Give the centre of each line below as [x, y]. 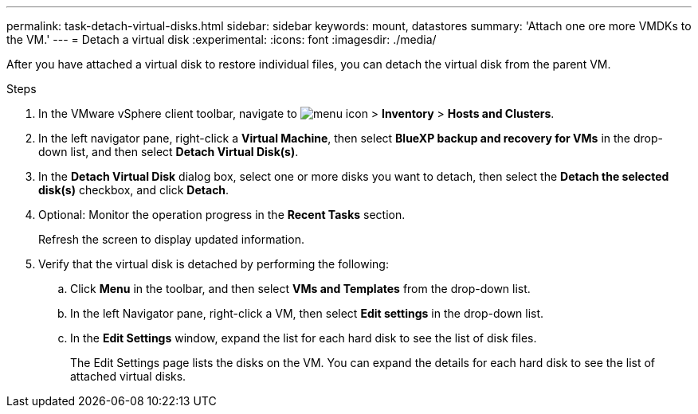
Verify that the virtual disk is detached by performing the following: [214, 264]
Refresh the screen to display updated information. [171, 239]
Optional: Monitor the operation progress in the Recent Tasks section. [222, 215]
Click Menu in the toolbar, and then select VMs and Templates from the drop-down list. [300, 289]
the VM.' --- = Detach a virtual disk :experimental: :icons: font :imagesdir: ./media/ [222, 39]
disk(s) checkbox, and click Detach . [134, 190]
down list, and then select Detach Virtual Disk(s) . [169, 152]
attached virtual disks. [128, 376]
